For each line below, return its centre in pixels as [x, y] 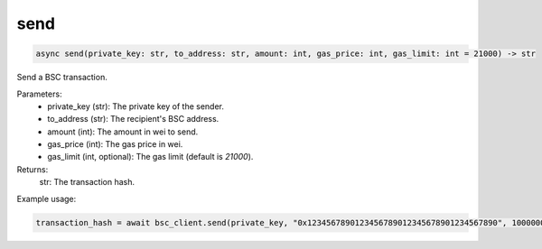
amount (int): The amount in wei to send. [123, 132]
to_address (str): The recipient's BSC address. [133, 119]
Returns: [33, 169]
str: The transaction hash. [87, 182]
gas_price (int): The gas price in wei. [115, 144]
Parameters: [39, 94]
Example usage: [47, 198]
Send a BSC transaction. [62, 78]
